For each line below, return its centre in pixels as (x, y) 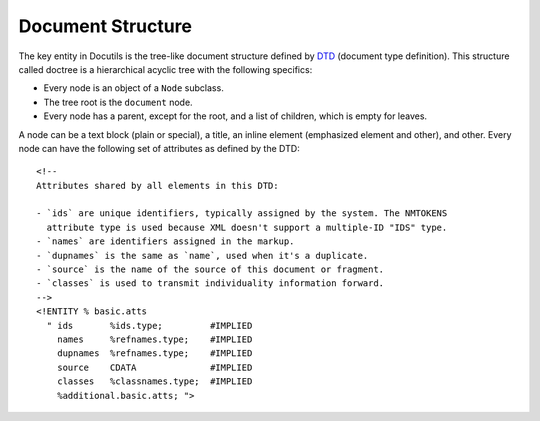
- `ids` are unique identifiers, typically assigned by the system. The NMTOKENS (242, 213)
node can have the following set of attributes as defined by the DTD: (159, 148)
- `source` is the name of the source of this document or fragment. (210, 269)
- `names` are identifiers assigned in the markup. (165, 241)
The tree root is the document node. (118, 102)
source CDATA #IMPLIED (154, 367)
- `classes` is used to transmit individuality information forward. (210, 283)
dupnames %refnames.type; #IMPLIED (154, 353)
